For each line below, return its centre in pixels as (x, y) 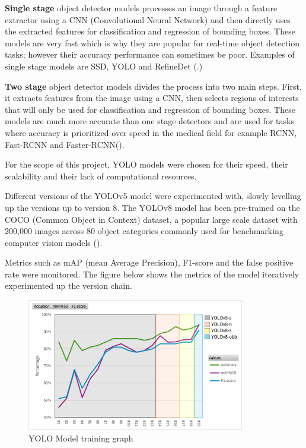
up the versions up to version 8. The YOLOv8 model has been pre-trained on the (152, 207)
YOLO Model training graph (81, 438)
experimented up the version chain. (68, 285)
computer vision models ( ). (54, 242)
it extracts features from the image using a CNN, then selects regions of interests (152, 98)
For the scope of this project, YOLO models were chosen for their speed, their (146, 164)
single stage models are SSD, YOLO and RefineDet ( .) (104, 66)
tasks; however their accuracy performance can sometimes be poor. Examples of (150, 54)
